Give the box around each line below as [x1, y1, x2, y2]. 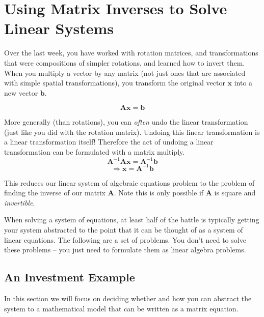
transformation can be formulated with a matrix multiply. [4, 147, 185, 157]
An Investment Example [4, 269, 135, 285]
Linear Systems [4, 18, 114, 39]
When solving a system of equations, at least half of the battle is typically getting [4, 214, 259, 225]
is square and [214, 187, 256, 198]
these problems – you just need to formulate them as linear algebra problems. [4, 244, 246, 255]
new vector [4, 87, 38, 98]
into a [234, 77, 253, 88]
